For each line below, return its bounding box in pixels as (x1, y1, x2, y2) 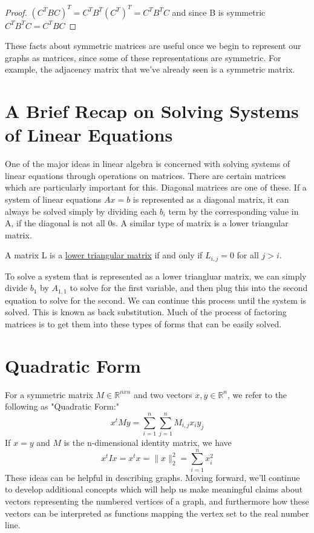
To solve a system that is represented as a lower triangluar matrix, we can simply (5, 269, 307, 282)
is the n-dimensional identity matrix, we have (64, 436, 232, 449)
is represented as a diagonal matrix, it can (132, 192, 289, 205)
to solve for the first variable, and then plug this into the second (70, 281, 308, 294)
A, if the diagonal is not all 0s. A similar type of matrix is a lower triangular (5, 217, 289, 229)
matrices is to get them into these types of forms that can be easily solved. (5, 318, 282, 330)
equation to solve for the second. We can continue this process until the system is (5, 293, 307, 306)
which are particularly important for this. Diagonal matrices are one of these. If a (5, 181, 307, 194)
